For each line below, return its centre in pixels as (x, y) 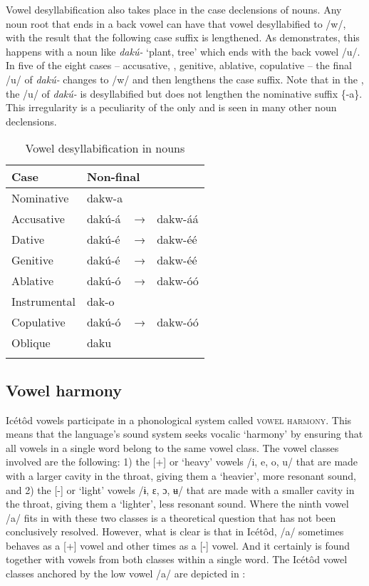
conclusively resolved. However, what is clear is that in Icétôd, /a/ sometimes (175, 531)
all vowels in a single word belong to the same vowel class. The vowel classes (172, 447)
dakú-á (104, 219)
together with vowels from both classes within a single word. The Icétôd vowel (177, 559)
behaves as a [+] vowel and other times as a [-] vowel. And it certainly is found (178, 545)
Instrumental (43, 302)
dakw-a (105, 198)
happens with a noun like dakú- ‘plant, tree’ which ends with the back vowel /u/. (183, 51)
